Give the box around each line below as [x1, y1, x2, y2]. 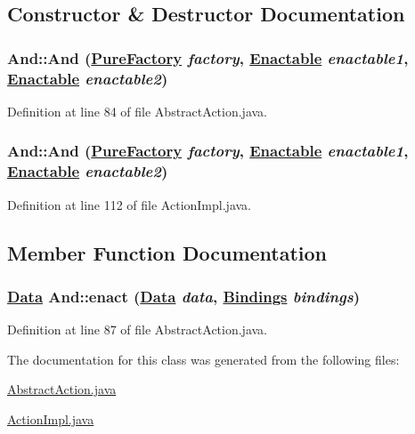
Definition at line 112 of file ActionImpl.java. [7, 195, 251, 213]
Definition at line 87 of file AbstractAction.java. [7, 320, 267, 339]
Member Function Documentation [7, 238, 328, 266]
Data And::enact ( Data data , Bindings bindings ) [7, 285, 361, 307]
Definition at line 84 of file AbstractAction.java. [7, 101, 267, 120]
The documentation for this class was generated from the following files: [7, 350, 400, 368]
